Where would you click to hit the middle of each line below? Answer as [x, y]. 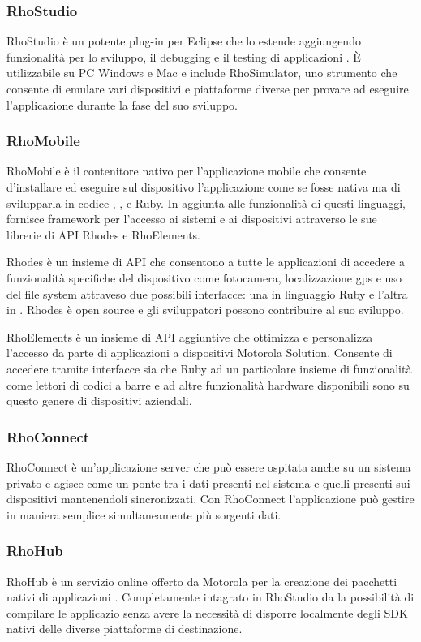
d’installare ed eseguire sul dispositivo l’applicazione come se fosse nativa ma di [204, 187]
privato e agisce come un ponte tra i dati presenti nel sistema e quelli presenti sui [208, 483]
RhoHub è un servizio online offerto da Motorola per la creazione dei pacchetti [202, 581]
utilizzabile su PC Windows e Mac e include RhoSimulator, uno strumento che [202, 73]
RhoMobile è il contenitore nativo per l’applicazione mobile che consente [187, 171]
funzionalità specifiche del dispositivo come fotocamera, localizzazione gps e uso [204, 277]
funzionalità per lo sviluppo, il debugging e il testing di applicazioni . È [184, 56]
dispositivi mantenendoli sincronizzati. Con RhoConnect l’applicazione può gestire [210, 499]
